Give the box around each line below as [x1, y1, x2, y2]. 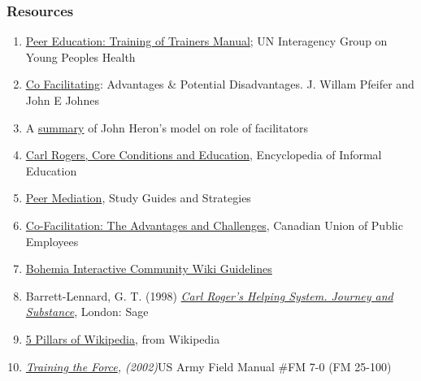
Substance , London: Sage [25, 303, 149, 320]
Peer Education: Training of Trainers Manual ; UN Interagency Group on [25, 32, 388, 50]
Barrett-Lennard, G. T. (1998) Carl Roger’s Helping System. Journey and [25, 287, 393, 304]
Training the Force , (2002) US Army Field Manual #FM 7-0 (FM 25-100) [25, 357, 392, 375]
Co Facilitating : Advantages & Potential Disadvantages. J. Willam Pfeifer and [25, 76, 414, 93]
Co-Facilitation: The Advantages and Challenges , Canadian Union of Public [25, 216, 403, 233]
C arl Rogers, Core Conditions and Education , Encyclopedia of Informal [25, 146, 382, 163]
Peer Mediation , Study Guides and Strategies [25, 189, 251, 206]
